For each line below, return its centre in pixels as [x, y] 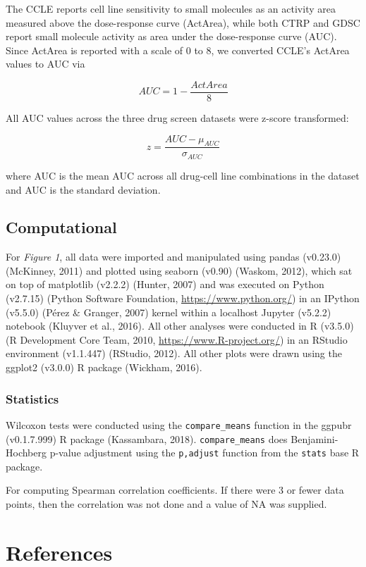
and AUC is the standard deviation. [83, 189]
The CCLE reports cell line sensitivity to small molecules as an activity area [171, 8]
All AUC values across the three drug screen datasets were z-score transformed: [177, 118]
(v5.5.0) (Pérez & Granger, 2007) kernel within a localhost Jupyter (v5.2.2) [169, 312]
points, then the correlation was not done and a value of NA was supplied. [166, 504]
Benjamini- [315, 438]
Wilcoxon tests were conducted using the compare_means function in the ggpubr [179, 424]
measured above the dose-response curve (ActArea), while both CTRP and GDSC [183, 22]
